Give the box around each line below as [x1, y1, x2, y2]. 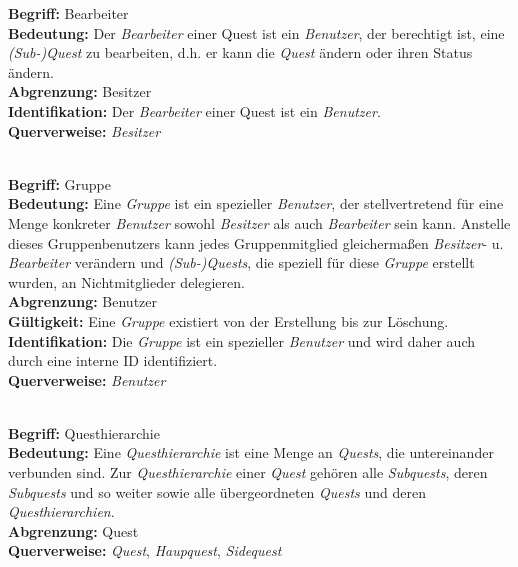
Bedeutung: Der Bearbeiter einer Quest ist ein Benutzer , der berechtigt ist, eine [8, 22, 505, 43]
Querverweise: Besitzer [8, 120, 161, 141]
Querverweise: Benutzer [8, 369, 166, 390]
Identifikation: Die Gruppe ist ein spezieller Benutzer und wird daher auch [8, 330, 476, 351]
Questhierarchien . [8, 501, 115, 522]
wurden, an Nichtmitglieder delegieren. [8, 271, 245, 292]
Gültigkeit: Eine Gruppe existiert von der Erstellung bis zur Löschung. [8, 310, 449, 331]
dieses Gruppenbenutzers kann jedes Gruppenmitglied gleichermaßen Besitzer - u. [8, 232, 504, 253]
